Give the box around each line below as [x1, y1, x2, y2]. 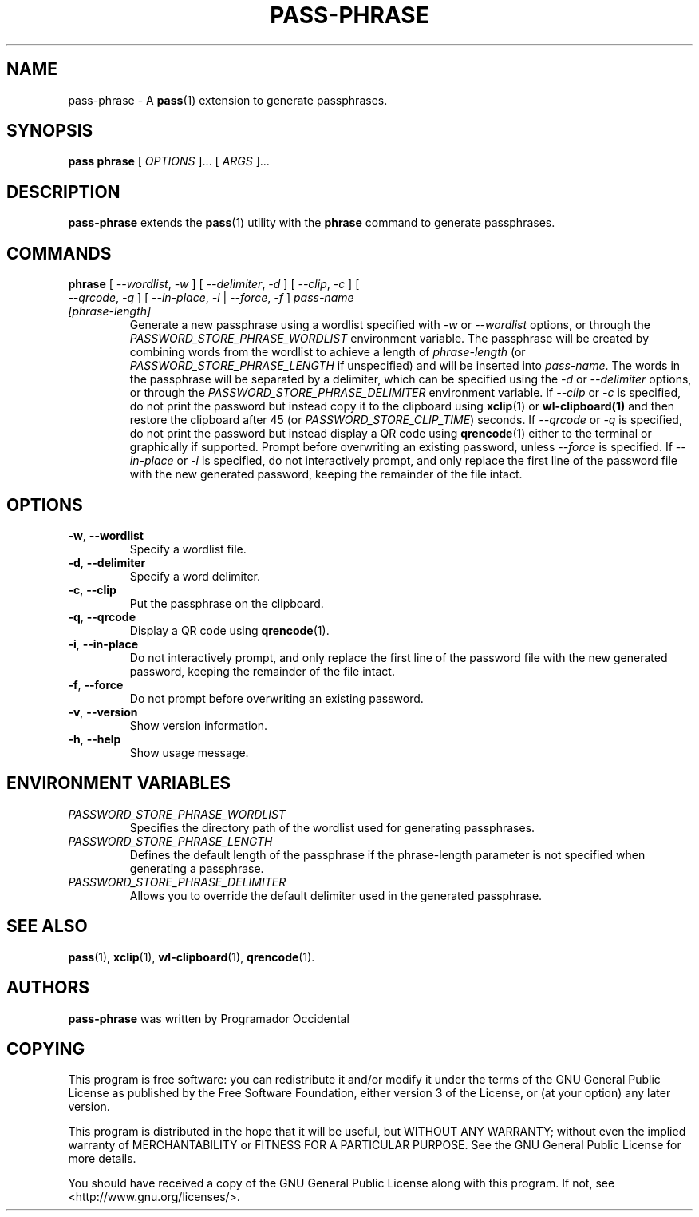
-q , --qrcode [68, 609, 136, 624]
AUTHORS [6, 977, 90, 998]
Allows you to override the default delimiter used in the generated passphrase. [129, 888, 543, 902]
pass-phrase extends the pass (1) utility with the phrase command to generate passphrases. [68, 216, 555, 230]
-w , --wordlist [68, 528, 144, 542]
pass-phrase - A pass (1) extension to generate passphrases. [68, 93, 388, 107]
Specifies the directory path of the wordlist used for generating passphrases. [129, 820, 535, 834]
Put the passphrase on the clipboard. [129, 596, 324, 610]
